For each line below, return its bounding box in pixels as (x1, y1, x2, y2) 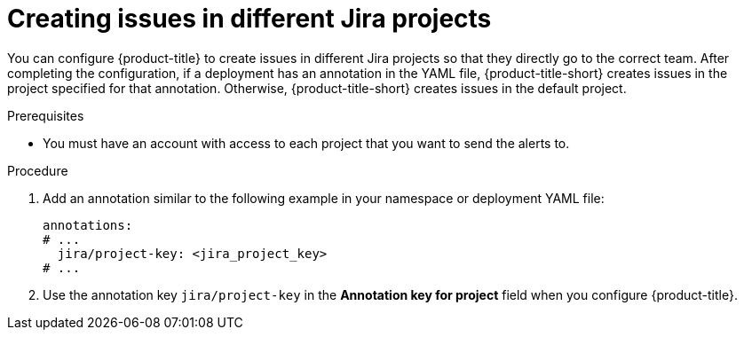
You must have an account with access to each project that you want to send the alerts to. (43, 135, 570, 151)
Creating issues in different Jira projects (7, 4, 492, 34)
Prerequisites (7, 107, 84, 123)
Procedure (7, 162, 68, 178)
